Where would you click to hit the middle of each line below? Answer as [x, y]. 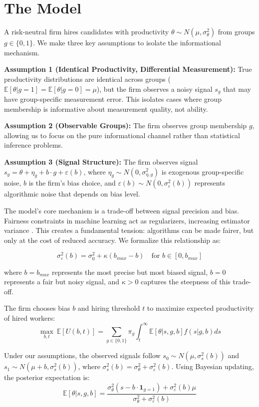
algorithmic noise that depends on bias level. [72, 194]
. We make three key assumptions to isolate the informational [127, 43]
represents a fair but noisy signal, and [62, 282]
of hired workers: [30, 317]
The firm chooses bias [37, 308]
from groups [236, 32]
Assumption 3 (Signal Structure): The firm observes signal [101, 161]
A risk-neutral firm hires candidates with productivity [87, 32]
